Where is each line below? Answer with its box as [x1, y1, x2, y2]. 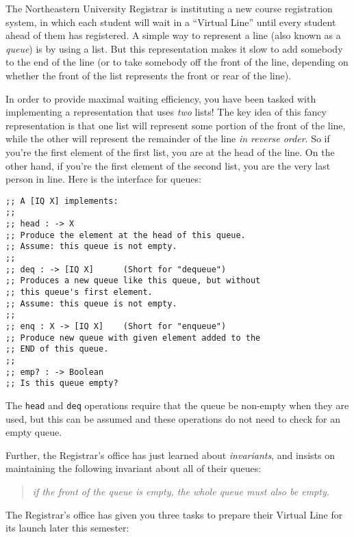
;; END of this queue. [5, 344, 109, 354]
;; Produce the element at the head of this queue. [5, 230, 246, 240]
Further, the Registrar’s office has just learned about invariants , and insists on [5, 447, 335, 462]
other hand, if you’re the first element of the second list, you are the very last [5, 158, 331, 172]
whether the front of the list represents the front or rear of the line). [5, 68, 292, 82]
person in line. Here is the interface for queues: [5, 172, 201, 186]
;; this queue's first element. [5, 287, 153, 297]
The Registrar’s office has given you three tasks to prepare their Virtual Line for [5, 507, 343, 521]
